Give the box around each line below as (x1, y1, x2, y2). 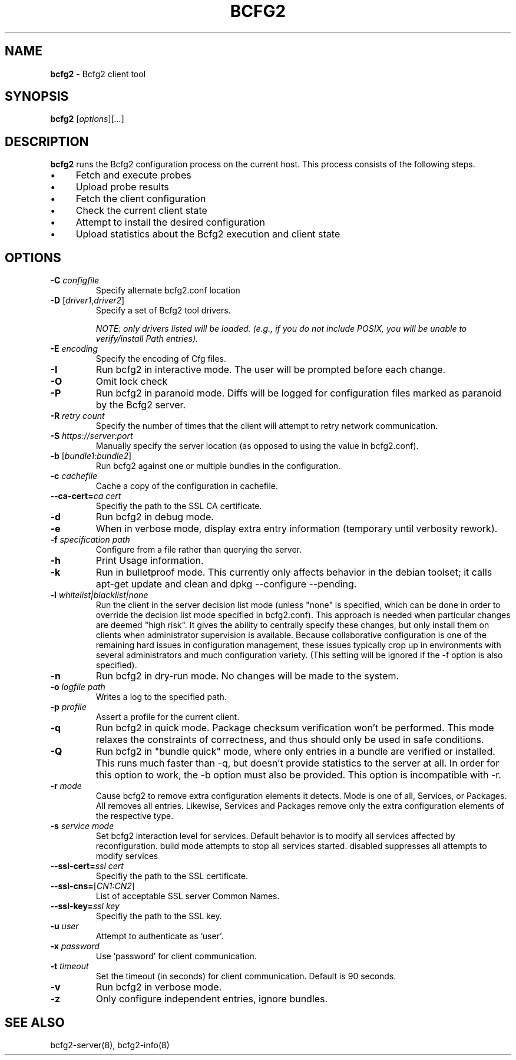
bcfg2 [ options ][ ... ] (50, 114, 124, 124)
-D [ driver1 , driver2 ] (50, 295, 125, 306)
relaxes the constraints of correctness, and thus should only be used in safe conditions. (95, 734, 484, 746)
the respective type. (95, 811, 174, 821)
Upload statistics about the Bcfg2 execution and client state (75, 228, 340, 240)
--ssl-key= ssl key (50, 901, 120, 912)
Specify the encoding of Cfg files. (95, 354, 227, 364)
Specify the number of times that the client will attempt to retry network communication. (95, 421, 438, 431)
